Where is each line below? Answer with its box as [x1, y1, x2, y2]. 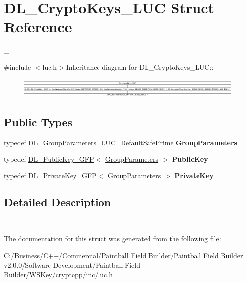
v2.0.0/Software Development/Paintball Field [4, 259, 140, 270]
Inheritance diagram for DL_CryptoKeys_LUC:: [66, 61, 214, 71]
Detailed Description [4, 194, 111, 210]
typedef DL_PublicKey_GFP [4, 154, 94, 164]
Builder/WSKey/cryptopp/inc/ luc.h [4, 269, 113, 280]
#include [4, 61, 31, 71]
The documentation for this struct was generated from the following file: [4, 234, 221, 244]
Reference [4, 17, 72, 37]
